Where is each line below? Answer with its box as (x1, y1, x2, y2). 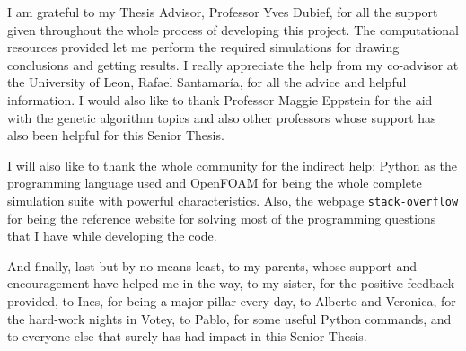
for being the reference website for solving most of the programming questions (7, 208, 436, 227)
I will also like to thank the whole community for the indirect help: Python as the (7, 155, 457, 174)
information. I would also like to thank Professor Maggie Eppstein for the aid (7, 90, 433, 109)
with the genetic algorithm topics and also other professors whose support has (7, 108, 436, 127)
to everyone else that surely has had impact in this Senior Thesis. (7, 327, 367, 346)
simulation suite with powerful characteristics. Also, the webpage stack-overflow (7, 190, 459, 209)
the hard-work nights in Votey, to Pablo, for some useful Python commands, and (7, 309, 452, 328)
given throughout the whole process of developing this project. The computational (7, 20, 459, 39)
